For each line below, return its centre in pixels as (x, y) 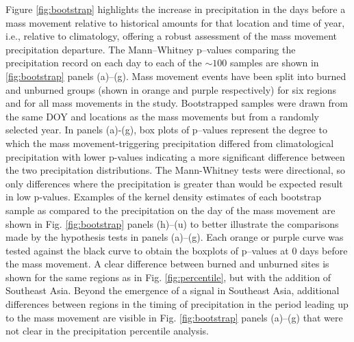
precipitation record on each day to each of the (104, 63)
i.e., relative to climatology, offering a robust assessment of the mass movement (171, 36)
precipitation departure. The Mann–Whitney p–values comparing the (151, 49)
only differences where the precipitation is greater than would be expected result (174, 183)
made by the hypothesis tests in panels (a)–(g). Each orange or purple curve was (175, 237)
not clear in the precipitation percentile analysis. (108, 331)
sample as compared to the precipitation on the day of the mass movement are (170, 210)
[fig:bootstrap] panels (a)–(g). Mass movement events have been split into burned (176, 76)
